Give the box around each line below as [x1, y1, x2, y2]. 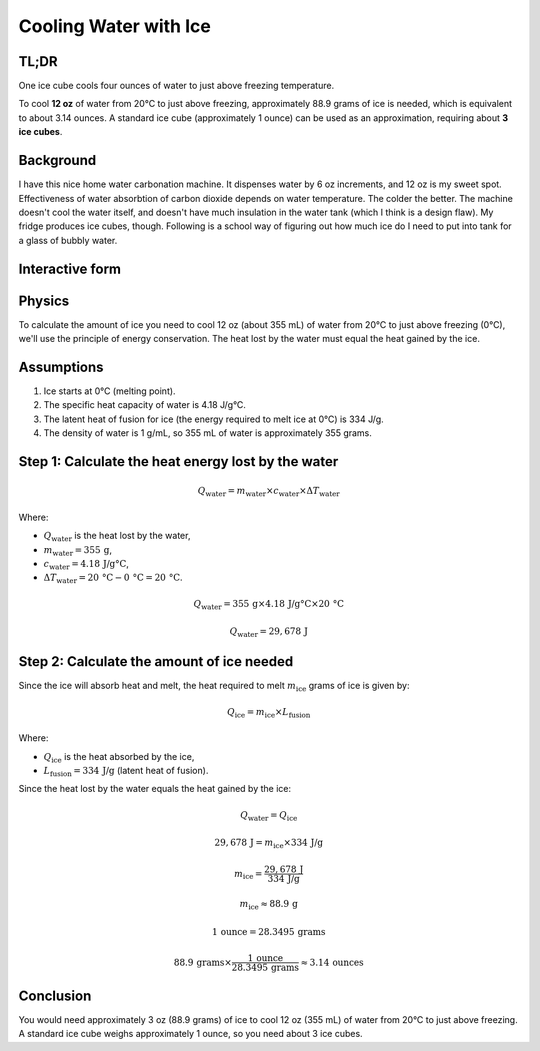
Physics [18, 292, 70, 309]
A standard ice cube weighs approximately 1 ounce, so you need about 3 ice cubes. [18, 1028, 364, 1040]
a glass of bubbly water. [18, 234, 118, 246]
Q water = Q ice [240, 809, 298, 823]
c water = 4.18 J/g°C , [43, 558, 130, 572]
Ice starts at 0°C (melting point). [43, 385, 176, 397]
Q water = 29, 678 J [229, 626, 309, 639]
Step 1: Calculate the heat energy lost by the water [18, 453, 339, 470]
